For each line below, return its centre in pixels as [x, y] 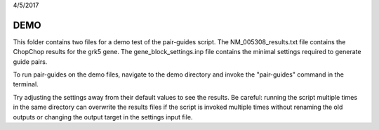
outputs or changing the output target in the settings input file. [103, 117]
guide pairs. [30, 61]
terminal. [26, 84]
